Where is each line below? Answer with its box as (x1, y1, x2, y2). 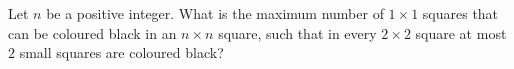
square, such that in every (218, 22, 377, 43)
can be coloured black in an (8, 22, 177, 43)
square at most (415, 22, 507, 43)
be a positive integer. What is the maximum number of (46, 3, 384, 23)
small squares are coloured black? (19, 42, 224, 63)
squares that (422, 3, 499, 23)
